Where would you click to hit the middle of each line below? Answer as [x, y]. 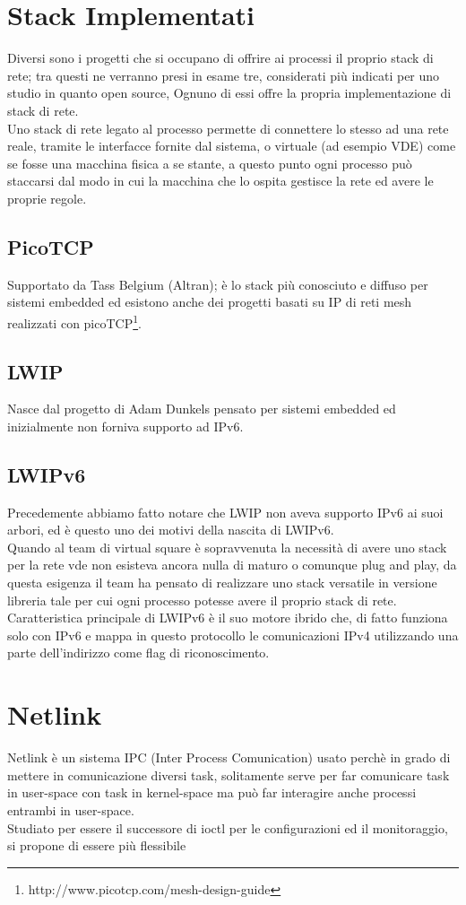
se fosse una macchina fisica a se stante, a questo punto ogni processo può [210, 163]
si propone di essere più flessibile [97, 845]
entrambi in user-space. [71, 809]
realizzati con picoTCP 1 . [74, 321]
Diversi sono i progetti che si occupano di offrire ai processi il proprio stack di [220, 58]
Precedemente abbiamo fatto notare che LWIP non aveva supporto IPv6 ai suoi [225, 512]
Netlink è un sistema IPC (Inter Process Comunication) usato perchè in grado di [229, 757]
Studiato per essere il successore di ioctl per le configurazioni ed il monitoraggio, [228, 827]
